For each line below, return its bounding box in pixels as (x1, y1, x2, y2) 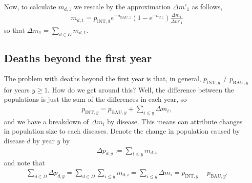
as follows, (191, 1, 223, 11)
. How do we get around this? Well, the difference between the (47, 84, 234, 94)
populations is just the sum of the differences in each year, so (4, 94, 187, 104)
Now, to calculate (4, 1, 56, 11)
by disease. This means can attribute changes (107, 116, 243, 126)
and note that (4, 158, 45, 168)
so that (4, 25, 25, 35)
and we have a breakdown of (4, 116, 89, 126)
